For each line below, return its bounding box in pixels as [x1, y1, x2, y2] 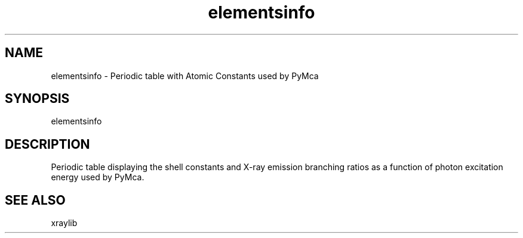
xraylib [51, 218, 78, 228]
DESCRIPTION [5, 136, 90, 152]
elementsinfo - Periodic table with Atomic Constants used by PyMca [51, 70, 319, 81]
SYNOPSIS [5, 91, 70, 107]
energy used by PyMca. [51, 172, 144, 183]
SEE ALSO [5, 192, 66, 208]
